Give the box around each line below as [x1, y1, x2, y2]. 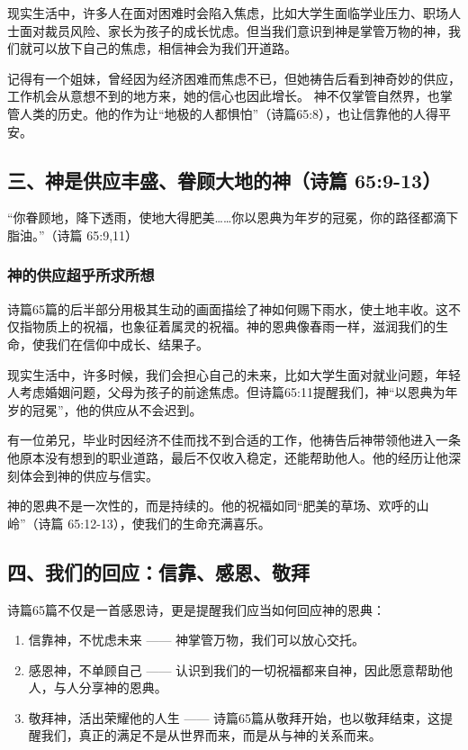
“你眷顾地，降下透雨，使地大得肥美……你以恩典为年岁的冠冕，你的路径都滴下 [7, 208, 459, 227]
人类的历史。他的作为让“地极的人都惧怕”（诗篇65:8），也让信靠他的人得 [19, 104, 439, 122]
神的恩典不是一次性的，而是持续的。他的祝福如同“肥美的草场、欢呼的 [7, 496, 417, 515]
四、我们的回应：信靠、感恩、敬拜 [7, 557, 310, 585]
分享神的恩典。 [78, 678, 167, 697]
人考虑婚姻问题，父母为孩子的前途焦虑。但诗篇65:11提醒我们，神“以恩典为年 [7, 383, 458, 402]
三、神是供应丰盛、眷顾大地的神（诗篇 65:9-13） [7, 166, 442, 194]
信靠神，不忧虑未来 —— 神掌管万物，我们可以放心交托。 [28, 630, 365, 649]
